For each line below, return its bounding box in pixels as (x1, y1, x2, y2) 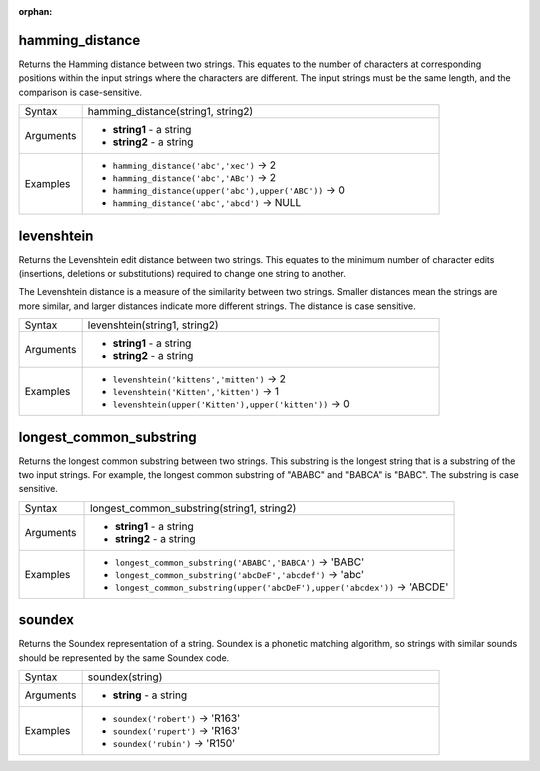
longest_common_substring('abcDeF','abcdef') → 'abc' (115, 567, 365, 581)
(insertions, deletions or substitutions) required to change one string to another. (18, 267, 347, 279)
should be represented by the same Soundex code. (18, 651, 230, 664)
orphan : (18, 6, 53, 17)
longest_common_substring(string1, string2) (90, 501, 297, 515)
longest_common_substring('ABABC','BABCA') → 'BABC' (115, 555, 365, 569)
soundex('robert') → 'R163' (112, 711, 241, 725)
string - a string (112, 688, 188, 702)
